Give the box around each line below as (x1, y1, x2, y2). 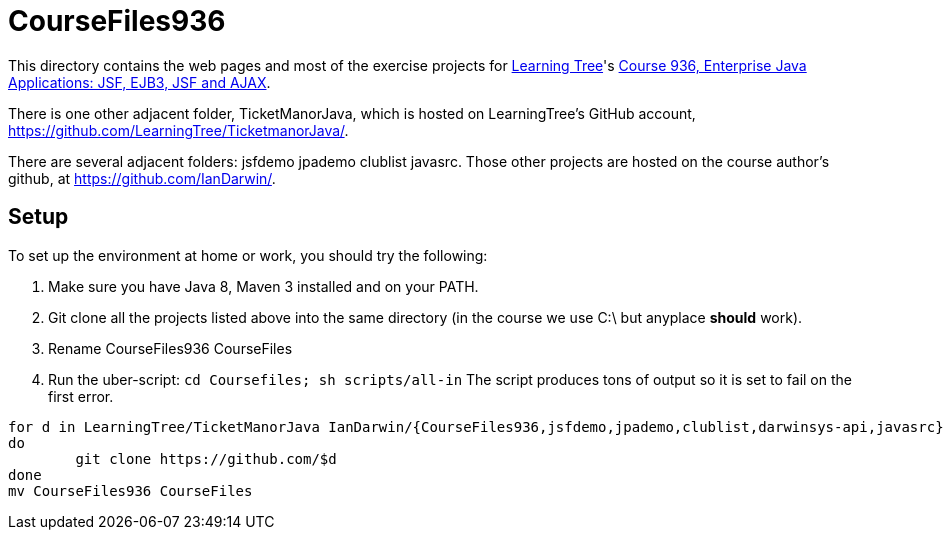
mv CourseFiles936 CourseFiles (8, 482, 253, 499)
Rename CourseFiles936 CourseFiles (48, 339, 293, 357)
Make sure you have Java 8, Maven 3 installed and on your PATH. (48, 277, 479, 295)
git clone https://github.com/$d (75, 450, 337, 467)
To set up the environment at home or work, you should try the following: (8, 246, 488, 264)
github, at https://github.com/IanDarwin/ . (8, 169, 276, 187)
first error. (48, 387, 114, 405)
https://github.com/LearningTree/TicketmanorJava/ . (8, 121, 349, 139)
